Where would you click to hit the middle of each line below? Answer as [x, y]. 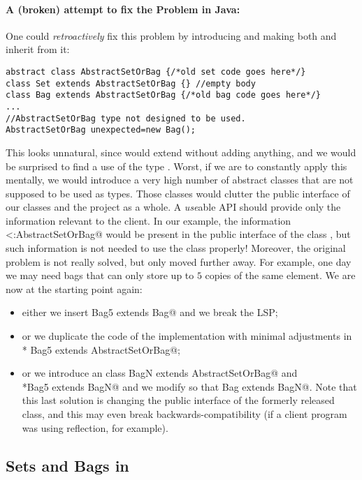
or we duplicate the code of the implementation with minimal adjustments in [187, 336]
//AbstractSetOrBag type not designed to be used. [126, 118]
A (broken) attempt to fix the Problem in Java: [123, 9]
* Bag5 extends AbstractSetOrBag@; [101, 349]
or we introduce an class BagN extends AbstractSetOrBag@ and [160, 373]
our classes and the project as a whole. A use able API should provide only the [173, 207]
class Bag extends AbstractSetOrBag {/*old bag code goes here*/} [164, 95]
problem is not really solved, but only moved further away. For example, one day [179, 261]
